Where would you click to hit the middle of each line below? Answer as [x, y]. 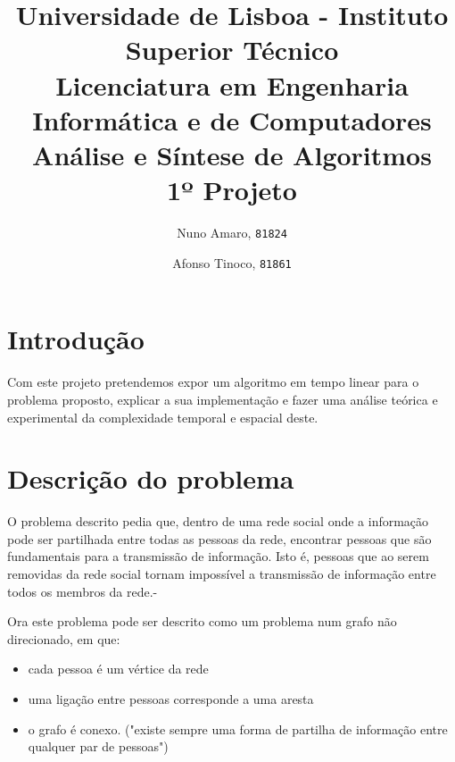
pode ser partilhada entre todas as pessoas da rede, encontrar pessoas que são [219, 538]
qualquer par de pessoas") [98, 746]
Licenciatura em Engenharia [232, 84]
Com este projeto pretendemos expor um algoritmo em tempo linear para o [213, 382]
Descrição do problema [151, 478]
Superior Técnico [232, 50]
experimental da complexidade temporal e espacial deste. [163, 417]
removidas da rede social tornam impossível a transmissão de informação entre [222, 574]
